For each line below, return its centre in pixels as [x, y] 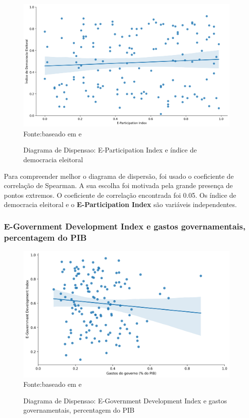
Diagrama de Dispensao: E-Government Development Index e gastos [125, 400]
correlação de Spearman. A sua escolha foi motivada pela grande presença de [118, 185]
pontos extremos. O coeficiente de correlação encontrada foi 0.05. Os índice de [120, 195]
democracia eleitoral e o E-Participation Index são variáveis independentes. [120, 204]
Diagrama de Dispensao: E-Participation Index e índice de [110, 150]
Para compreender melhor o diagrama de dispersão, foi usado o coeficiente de [119, 176]
